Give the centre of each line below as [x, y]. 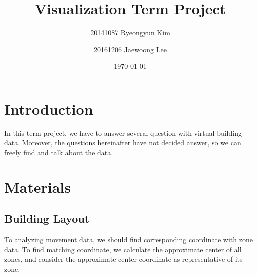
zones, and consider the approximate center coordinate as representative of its [123, 259]
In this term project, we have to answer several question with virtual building [123, 132]
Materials [38, 187]
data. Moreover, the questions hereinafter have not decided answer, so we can [123, 143]
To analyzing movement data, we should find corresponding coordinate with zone [128, 240]
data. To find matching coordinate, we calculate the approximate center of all [123, 249]
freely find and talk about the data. [59, 153]
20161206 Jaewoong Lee [130, 49]
